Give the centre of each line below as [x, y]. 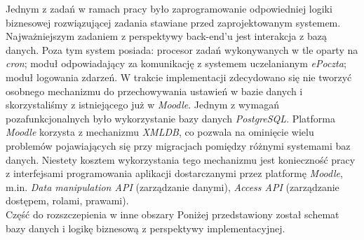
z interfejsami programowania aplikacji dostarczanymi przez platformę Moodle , [174, 173]
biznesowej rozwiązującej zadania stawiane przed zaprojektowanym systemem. [173, 22]
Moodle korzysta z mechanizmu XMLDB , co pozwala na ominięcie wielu [160, 132]
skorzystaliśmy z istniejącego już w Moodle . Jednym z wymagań [142, 105]
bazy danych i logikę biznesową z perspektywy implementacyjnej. [146, 228]
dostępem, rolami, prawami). [67, 200]
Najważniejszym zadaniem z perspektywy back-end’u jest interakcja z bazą [166, 36]
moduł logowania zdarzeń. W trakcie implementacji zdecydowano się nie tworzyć [179, 77]
